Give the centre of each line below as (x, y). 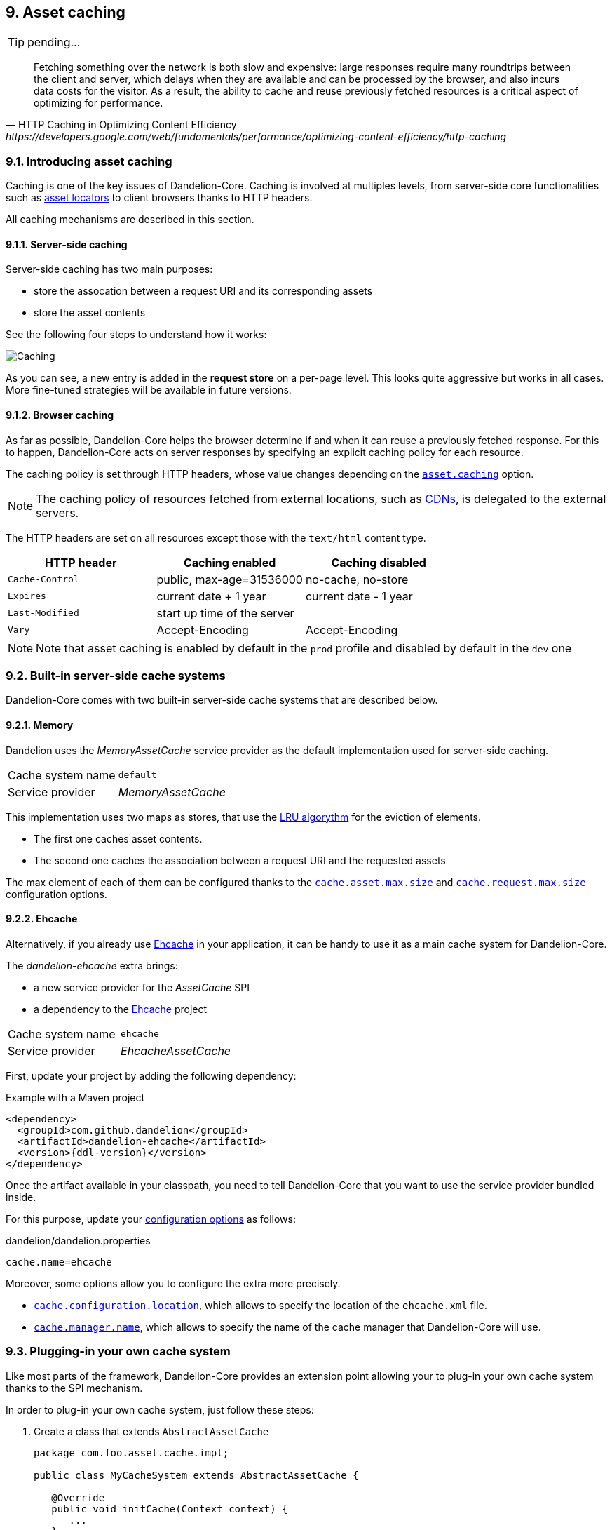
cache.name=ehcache (59, 1262)
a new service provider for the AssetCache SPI (142, 987)
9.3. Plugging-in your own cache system (118, 1351)
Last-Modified (43, 613)
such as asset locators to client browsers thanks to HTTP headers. (159, 198)
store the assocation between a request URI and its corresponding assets (203, 291)
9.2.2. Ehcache (42, 919)
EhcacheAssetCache (176, 1051)
